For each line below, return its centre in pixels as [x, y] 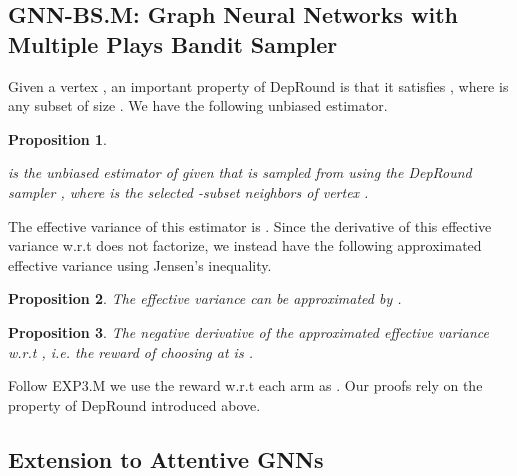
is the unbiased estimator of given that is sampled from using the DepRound [240, 172]
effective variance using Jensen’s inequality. [140, 264]
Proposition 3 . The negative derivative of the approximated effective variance [249, 331]
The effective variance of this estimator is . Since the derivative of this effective [250, 225]
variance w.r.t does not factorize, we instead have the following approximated [245, 245]
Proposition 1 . [57, 138]
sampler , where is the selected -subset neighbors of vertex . [188, 191]
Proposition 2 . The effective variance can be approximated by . [205, 298]
